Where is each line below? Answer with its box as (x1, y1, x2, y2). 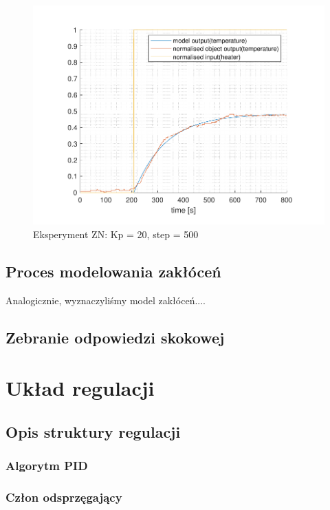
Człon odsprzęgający (5, 489, 122, 506)
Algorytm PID (5, 457, 88, 474)
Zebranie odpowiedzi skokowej (5, 326, 225, 348)
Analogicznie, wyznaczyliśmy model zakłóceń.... (5, 293, 206, 307)
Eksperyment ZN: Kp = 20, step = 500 (33, 226, 199, 241)
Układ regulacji (5, 374, 155, 402)
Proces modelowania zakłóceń (5, 260, 221, 281)
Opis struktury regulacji (5, 421, 181, 442)
